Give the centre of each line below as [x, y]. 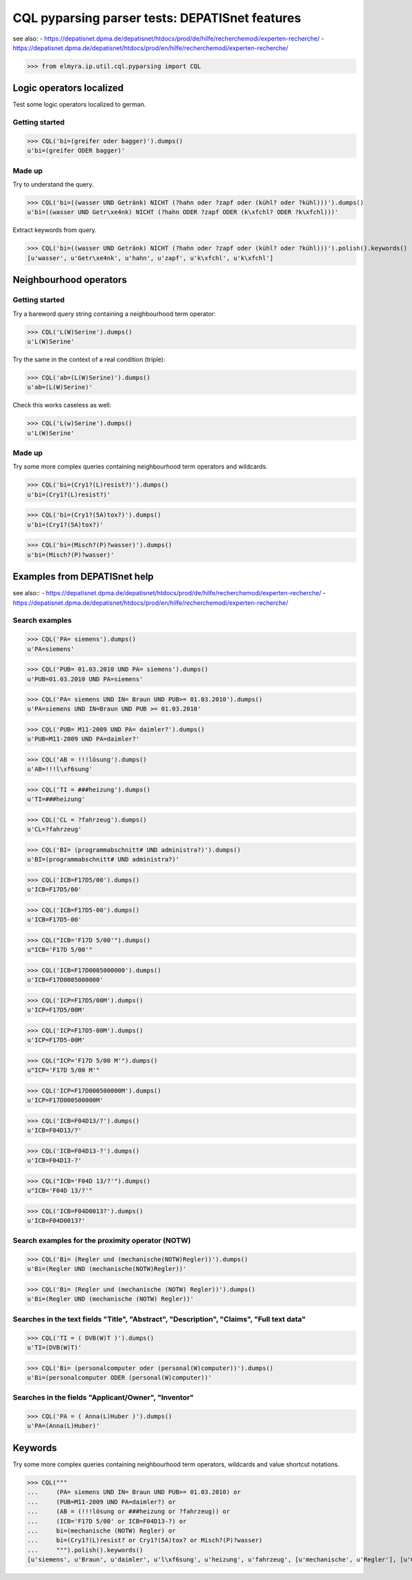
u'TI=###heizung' [56, 799]
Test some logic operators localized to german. [79, 105]
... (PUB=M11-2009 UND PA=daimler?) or [102, 1502]
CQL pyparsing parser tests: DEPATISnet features [157, 18]
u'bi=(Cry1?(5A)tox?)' [65, 524]
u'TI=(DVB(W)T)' [55, 1347]
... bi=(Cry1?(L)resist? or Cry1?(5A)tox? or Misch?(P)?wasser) [145, 1540]
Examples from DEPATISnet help [83, 577]
